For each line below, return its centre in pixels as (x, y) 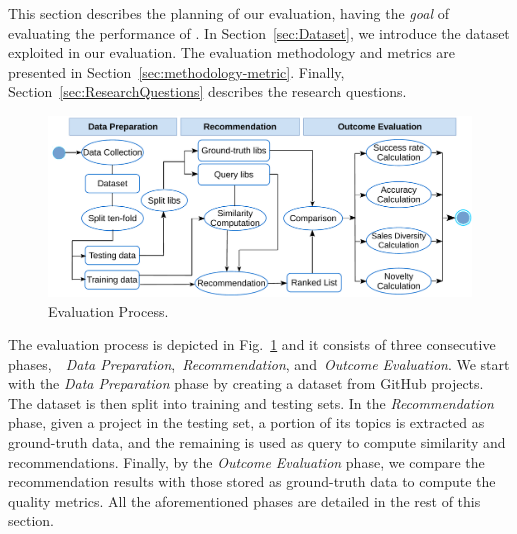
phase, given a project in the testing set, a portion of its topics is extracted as (246, 422)
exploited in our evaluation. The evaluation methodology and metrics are (232, 52)
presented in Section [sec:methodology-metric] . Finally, (176, 71)
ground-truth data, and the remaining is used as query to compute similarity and (257, 442)
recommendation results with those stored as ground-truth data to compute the (252, 481)
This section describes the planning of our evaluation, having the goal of (228, 13)
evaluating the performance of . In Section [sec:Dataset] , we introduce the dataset (259, 32)
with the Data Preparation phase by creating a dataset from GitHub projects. (246, 383)
